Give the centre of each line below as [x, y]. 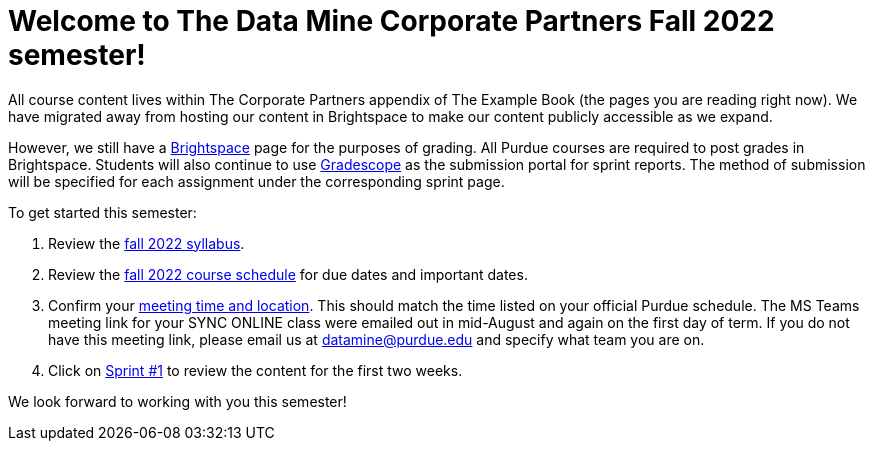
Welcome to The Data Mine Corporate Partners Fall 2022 [391, 21]
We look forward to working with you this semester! [177, 401]
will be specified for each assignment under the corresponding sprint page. [256, 181]
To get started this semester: [102, 212]
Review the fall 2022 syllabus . [146, 243]
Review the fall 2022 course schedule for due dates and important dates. [288, 274]
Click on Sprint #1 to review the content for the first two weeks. [255, 370]
